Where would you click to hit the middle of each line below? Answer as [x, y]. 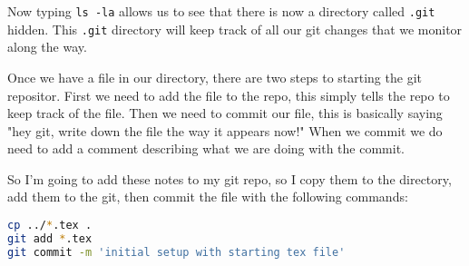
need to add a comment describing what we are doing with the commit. [206, 148]
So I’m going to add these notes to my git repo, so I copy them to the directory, [230, 178]
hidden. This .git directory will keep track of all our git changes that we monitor [235, 29]
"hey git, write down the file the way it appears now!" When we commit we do [225, 130]
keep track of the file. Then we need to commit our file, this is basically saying [225, 113]
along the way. [47, 47]
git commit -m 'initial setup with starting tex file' [176, 252]
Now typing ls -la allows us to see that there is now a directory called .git [221, 11]
